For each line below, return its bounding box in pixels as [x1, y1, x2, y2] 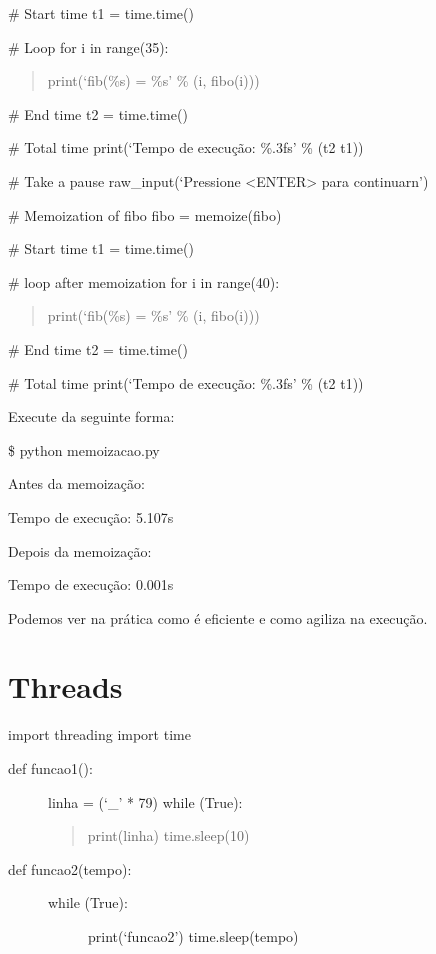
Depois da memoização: [8, 540, 152, 561]
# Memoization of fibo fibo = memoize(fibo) [8, 204, 282, 225]
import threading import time [8, 724, 191, 745]
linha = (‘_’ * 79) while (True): [48, 791, 243, 812]
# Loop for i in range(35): [8, 36, 169, 57]
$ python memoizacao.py [8, 439, 160, 460]
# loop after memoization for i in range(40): [8, 271, 280, 292]
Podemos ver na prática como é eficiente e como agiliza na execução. [8, 607, 428, 628]
